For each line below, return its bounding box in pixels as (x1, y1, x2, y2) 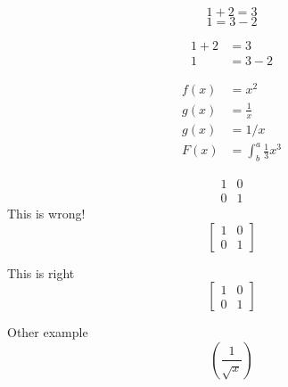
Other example (7, 323, 88, 342)
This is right (7, 263, 75, 282)
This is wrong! (7, 203, 86, 222)
